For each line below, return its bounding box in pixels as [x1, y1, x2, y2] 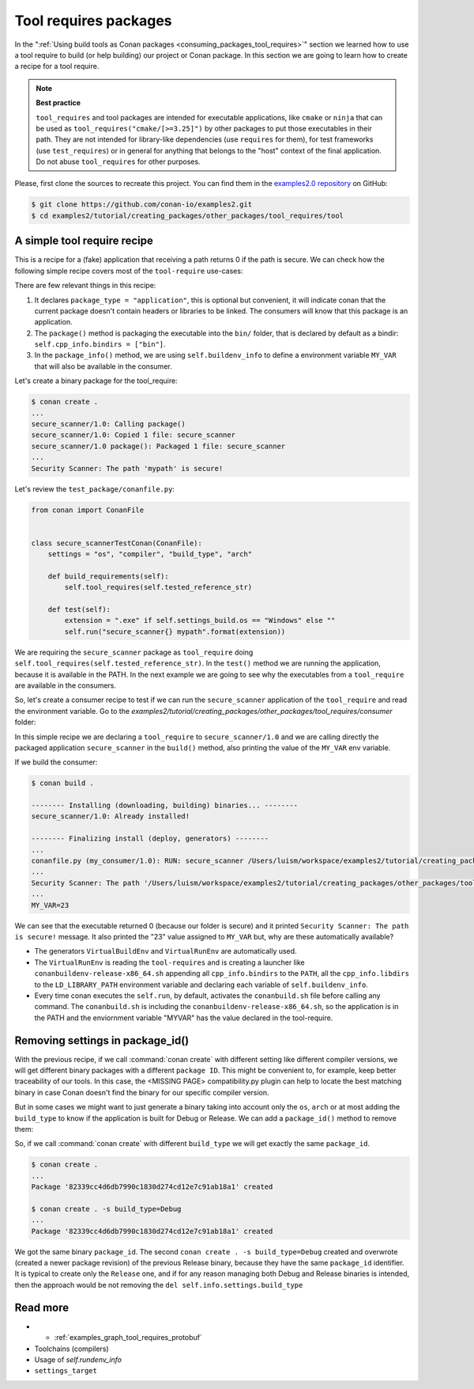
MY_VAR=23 [31, 901, 70, 909]
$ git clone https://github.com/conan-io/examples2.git [31, 200, 253, 209]
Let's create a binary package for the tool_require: [14, 376, 178, 385]
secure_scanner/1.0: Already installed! [31, 812, 190, 821]
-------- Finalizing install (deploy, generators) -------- [31, 834, 269, 843]
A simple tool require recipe [14, 234, 154, 248]
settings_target [34, 1366, 98, 1376]
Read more [14, 1300, 70, 1314]
